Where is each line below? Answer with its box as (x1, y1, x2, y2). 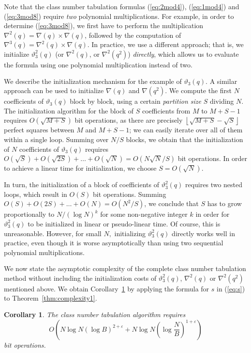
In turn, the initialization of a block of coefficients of (4, 179, 159, 190)
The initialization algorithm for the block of (4, 105, 134, 115)
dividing (209, 96, 234, 106)
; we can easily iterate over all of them (129, 125, 243, 135)
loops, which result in (4, 189, 67, 199)
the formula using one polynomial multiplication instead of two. (4, 59, 192, 69)
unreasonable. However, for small (4, 228, 102, 238)
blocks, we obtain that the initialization (126, 134, 243, 144)
